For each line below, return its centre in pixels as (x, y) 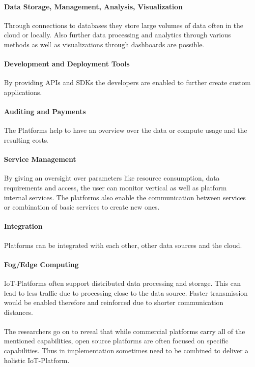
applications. (23, 92)
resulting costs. (27, 139)
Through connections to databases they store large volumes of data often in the (124, 25)
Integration (23, 226)
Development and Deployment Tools (67, 64)
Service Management (40, 159)
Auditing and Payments (45, 111)
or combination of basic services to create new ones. (82, 207)
